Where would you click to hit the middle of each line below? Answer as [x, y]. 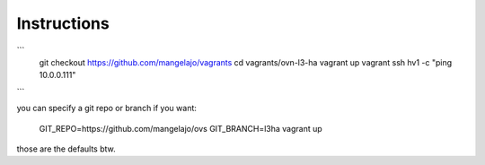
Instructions [63, 23]
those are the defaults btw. [66, 149]
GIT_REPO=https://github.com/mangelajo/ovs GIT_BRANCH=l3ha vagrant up [181, 128]
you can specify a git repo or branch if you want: [107, 109]
